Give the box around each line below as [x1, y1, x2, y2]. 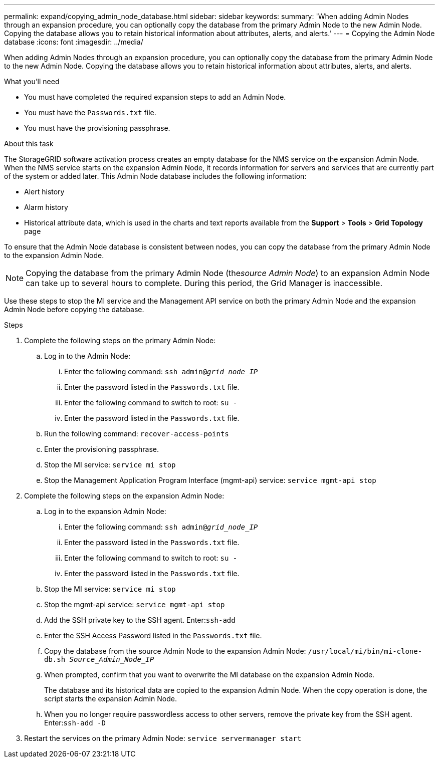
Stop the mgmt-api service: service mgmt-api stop [44, 600, 225, 609]
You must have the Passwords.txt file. [24, 108, 156, 117]
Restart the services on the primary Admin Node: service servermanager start [24, 734, 302, 742]
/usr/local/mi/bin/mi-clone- [308, 647, 422, 655]
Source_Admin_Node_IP [69, 655, 154, 663]
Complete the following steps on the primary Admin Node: [24, 336, 216, 345]
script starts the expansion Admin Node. [44, 694, 177, 703]
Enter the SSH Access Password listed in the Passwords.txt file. [44, 631, 262, 640]
